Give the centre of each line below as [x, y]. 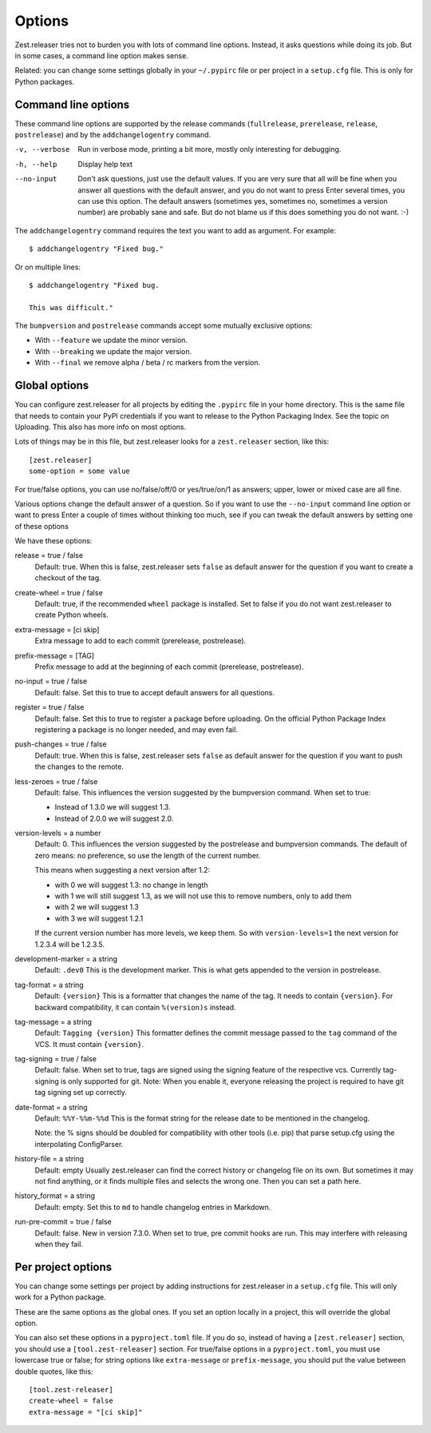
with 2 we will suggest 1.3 [97, 907]
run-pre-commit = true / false [63, 1222]
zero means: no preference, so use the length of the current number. [148, 855]
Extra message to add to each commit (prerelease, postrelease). [140, 641]
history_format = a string [55, 1196]
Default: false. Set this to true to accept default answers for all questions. [155, 692]
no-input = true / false [51, 681]
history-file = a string [49, 1159]
